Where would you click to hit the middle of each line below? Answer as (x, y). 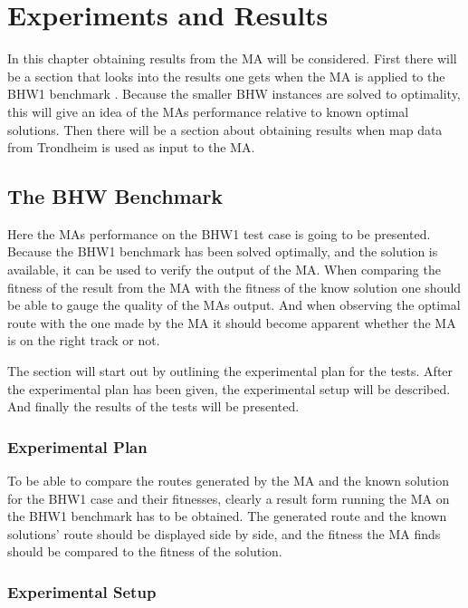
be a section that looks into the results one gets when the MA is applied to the (226, 76)
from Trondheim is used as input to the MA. (131, 147)
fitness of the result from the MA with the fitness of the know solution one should (234, 287)
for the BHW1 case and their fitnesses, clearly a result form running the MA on (229, 498)
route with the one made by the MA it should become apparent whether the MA (232, 322)
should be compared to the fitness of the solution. (145, 551)
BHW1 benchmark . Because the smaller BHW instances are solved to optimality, (234, 94)
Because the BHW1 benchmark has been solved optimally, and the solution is (223, 251)
